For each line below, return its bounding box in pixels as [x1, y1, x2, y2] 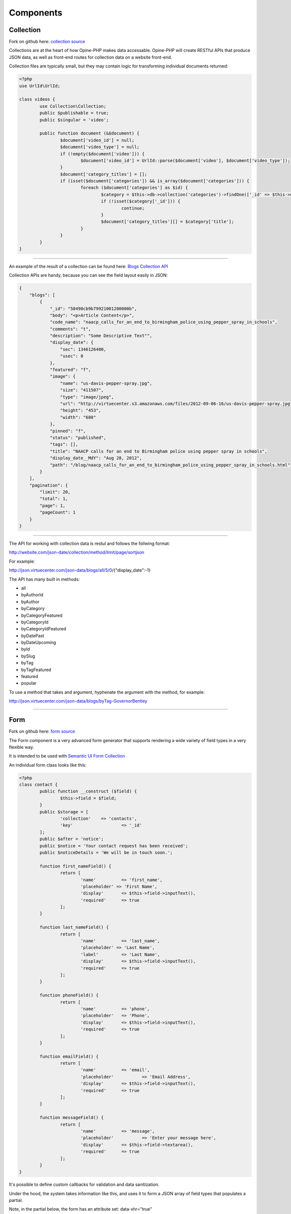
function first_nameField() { [39, 863, 112, 869]
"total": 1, [39, 496, 68, 502]
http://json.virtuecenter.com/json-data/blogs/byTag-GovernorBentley [9, 698, 147, 704]
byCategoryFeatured [21, 612, 63, 618]
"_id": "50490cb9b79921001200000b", [49, 306, 137, 311]
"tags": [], [49, 442, 79, 447]
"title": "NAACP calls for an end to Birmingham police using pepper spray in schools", [49, 448, 268, 454]
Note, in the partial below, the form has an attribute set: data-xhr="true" [9, 1206, 152, 1212]
